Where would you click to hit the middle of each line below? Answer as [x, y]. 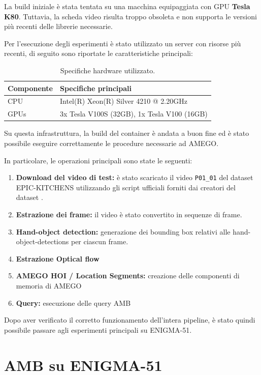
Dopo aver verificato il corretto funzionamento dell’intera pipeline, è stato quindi [130, 320]
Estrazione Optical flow [58, 258]
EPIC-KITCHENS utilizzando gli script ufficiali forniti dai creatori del [126, 187]
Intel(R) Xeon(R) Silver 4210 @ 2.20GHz [124, 101]
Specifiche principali [96, 88]
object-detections [42, 241]
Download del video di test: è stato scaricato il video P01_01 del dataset [135, 177]
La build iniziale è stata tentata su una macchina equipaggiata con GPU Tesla [127, 6]
